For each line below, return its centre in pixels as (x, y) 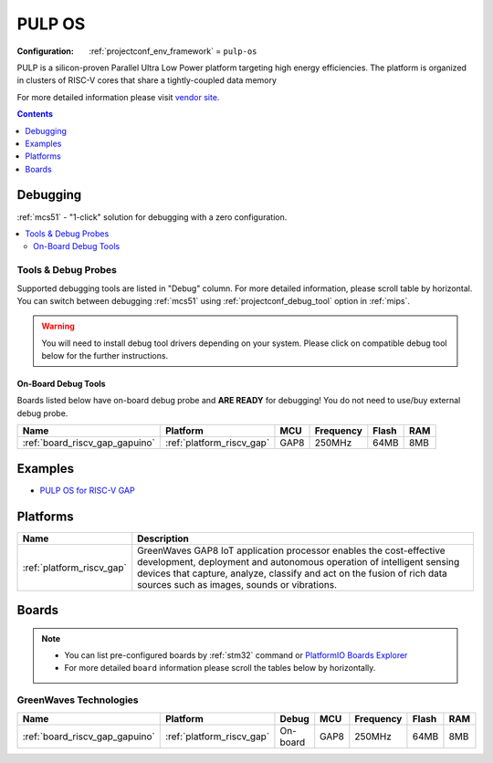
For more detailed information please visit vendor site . (118, 97)
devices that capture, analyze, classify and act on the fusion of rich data (292, 573)
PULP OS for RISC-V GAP (88, 490)
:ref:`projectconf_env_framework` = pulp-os (173, 51)
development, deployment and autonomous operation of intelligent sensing (299, 561)
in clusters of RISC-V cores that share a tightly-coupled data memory (147, 80)
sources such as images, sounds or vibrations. (237, 584)
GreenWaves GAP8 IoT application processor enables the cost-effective (291, 550)
